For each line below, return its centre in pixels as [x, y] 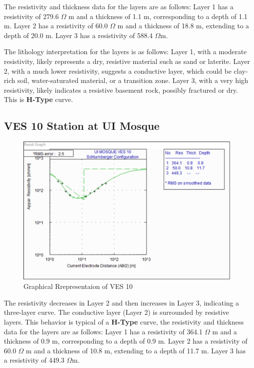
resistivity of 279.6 [32, 16]
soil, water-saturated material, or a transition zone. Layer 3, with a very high [133, 80]
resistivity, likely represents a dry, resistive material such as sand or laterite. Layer [127, 61]
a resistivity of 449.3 [34, 360]
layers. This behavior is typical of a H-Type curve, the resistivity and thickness [124, 321]
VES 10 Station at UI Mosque [82, 126]
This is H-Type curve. [39, 99]
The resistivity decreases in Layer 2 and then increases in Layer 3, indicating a [122, 302]
